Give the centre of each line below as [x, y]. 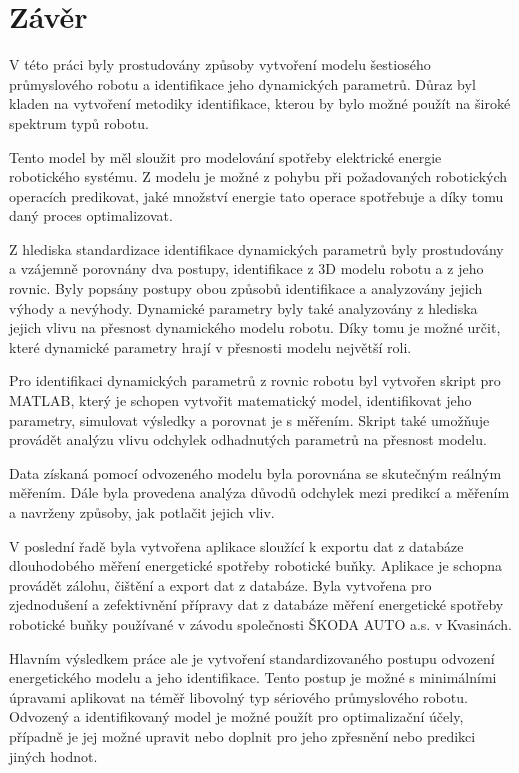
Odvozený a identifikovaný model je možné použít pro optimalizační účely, [236, 716]
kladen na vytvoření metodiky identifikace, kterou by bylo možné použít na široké [260, 103]
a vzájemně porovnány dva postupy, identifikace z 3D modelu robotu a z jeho [246, 268]
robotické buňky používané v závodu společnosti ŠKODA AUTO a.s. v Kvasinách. [261, 623]
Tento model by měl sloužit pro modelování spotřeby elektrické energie [225, 156]
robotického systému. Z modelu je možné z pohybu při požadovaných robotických [258, 176]
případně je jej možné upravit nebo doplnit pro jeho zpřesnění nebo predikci [242, 735]
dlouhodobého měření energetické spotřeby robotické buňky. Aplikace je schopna [256, 565]
